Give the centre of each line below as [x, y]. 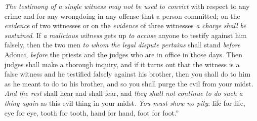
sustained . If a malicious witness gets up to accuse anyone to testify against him [126, 35]
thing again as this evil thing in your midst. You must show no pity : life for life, [125, 102]
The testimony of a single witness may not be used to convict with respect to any [127, 6]
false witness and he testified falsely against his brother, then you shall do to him [128, 74]
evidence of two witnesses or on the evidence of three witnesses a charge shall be [126, 25]
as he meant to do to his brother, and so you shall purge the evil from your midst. [129, 83]
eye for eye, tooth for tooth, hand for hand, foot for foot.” [92, 112]
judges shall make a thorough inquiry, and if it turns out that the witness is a [122, 64]
